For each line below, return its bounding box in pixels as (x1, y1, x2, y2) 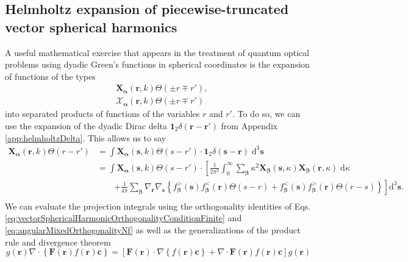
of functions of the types (5, 69, 96, 82)
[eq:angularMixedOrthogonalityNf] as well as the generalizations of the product (5, 224, 301, 236)
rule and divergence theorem (5, 235, 111, 248)
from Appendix (221, 119, 278, 132)
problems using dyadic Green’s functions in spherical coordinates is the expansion (5, 58, 310, 71)
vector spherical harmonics (5, 17, 177, 36)
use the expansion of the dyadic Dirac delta (5, 119, 167, 132)
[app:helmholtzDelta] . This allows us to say (5, 131, 166, 144)
